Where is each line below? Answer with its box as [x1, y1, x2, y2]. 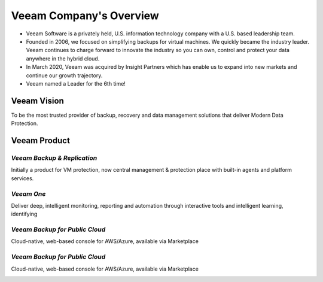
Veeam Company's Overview [11, 9, 160, 22]
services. [11, 174, 34, 182]
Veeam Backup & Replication [11, 153, 97, 162]
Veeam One [11, 189, 46, 198]
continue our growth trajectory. [26, 72, 103, 79]
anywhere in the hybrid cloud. [26, 54, 100, 62]
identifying [11, 210, 38, 218]
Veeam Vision [11, 96, 64, 106]
